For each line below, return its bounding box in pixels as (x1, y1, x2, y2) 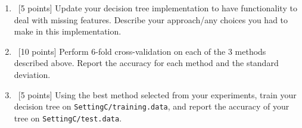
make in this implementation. (14, 25, 122, 38)
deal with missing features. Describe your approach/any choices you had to (14, 13, 288, 26)
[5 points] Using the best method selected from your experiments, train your (18, 88, 297, 101)
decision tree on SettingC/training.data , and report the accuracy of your (14, 100, 289, 113)
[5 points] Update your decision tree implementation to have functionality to (18, 2, 297, 14)
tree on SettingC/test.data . (14, 111, 122, 124)
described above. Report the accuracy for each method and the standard (14, 57, 279, 69)
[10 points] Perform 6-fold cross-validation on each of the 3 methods (18, 45, 266, 57)
